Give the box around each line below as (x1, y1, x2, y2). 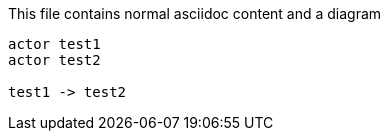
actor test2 (8, 52, 101, 68)
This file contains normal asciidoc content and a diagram (8, 5, 382, 22)
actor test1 (8, 36, 101, 52)
